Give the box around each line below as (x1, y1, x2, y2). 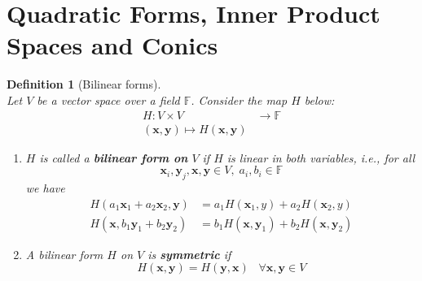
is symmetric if (147, 245, 231, 262)
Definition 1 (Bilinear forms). (7, 76, 161, 93)
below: (304, 91, 335, 108)
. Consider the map (191, 91, 288, 108)
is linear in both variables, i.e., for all (226, 149, 415, 166)
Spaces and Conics (7, 28, 218, 62)
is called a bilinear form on (39, 149, 188, 166)
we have (25, 179, 65, 196)
